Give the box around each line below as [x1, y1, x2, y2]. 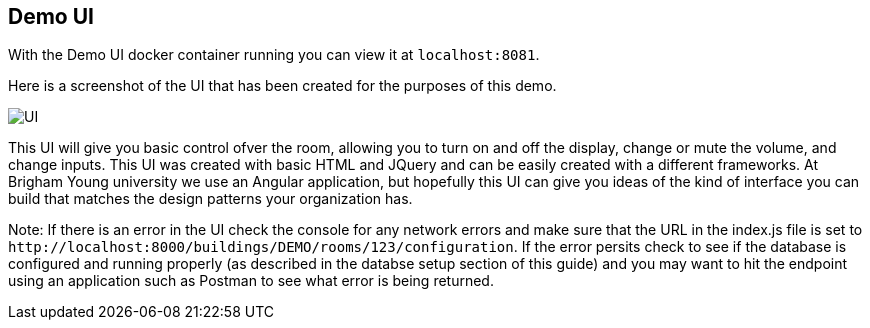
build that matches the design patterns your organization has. [8, 190, 413, 208]
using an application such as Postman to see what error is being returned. [8, 272, 494, 290]
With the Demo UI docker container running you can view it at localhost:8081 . [8, 46, 540, 64]
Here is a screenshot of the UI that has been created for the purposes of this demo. [8, 77, 557, 95]
